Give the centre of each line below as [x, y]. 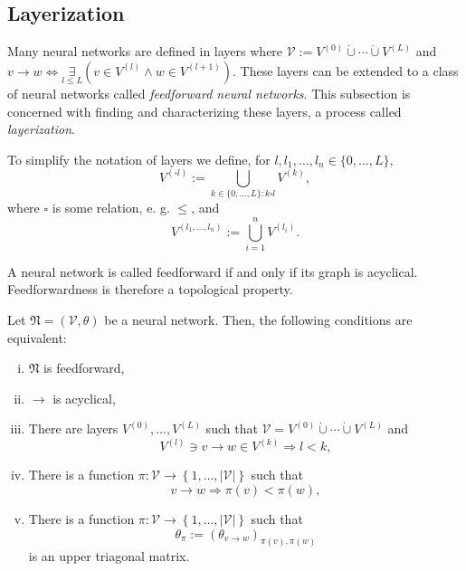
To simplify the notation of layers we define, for [139, 159]
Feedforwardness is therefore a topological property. [150, 289]
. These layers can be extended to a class [346, 70]
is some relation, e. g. [111, 208]
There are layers [73, 428]
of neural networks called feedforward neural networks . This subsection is [209, 94]
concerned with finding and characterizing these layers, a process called [204, 111]
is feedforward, [84, 368]
